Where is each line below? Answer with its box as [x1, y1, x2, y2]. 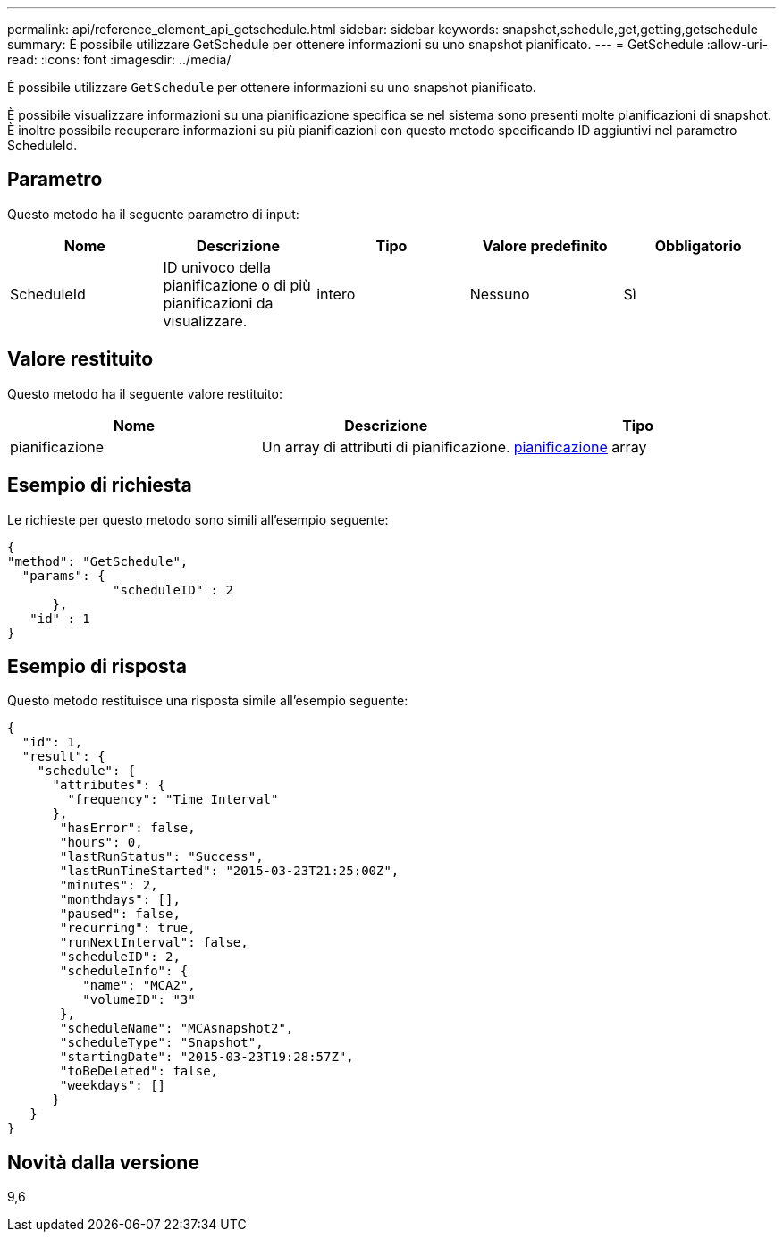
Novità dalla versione [7, 1150, 199, 1174]
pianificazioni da [163, 293, 274, 312]
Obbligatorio [654, 236, 742, 255]
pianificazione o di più [163, 275, 311, 294]
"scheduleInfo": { [60, 964, 189, 979]
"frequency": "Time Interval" [67, 792, 279, 807]
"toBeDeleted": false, [60, 1064, 219, 1079]
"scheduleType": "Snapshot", [60, 1035, 264, 1050]
